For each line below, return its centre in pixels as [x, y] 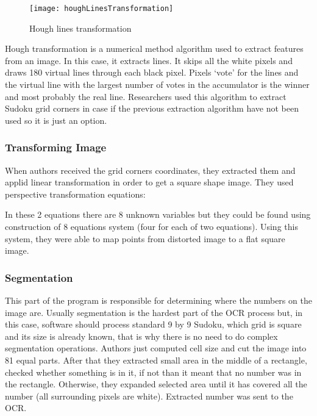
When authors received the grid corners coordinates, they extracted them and [150, 170]
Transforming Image [56, 147]
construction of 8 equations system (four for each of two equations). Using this [151, 226]
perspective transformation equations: [75, 194]
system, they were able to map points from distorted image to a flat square [145, 238]
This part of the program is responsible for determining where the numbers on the [158, 300]
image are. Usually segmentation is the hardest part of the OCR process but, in [154, 312]
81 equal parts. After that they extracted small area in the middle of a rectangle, [156, 360]
